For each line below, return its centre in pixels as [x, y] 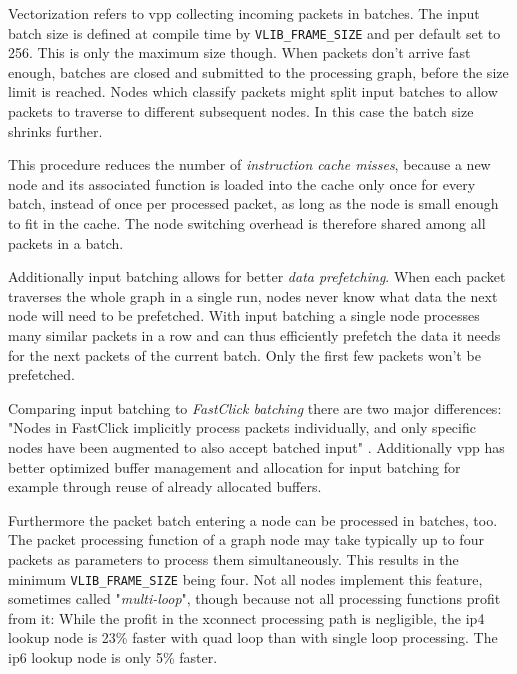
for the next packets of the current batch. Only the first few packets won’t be [244, 354]
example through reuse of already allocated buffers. [165, 486]
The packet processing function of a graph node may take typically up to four [246, 539]
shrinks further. [55, 130]
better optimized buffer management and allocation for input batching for [234, 466]
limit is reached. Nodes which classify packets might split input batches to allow [253, 91]
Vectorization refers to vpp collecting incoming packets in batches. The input [244, 13]
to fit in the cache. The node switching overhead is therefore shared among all [247, 223]
